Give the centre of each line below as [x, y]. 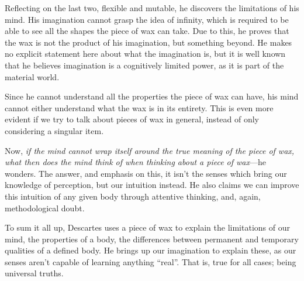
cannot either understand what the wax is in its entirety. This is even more [139, 107]
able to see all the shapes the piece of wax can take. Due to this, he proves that [147, 31]
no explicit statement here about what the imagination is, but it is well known [145, 54]
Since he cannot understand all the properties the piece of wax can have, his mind [152, 96]
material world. [32, 76]
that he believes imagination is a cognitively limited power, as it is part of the [144, 65]
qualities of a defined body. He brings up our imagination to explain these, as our [151, 250]
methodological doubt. [45, 208]
